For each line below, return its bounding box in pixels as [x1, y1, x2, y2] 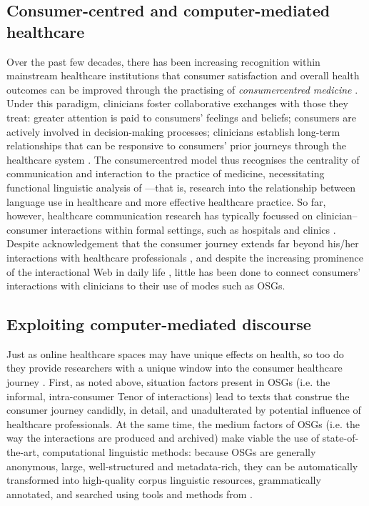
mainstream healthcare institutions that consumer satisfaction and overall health [6, 68, 360, 83]
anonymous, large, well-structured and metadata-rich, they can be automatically [6, 458, 358, 473]
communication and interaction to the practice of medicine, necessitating [6, 166, 325, 181]
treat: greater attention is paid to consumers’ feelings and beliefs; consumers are [6, 109, 356, 124]
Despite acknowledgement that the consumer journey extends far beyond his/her [6, 236, 359, 251]
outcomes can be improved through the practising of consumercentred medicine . [6, 81, 358, 96]
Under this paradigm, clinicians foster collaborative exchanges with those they [6, 96, 348, 111]
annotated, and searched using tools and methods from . [6, 486, 253, 501]
